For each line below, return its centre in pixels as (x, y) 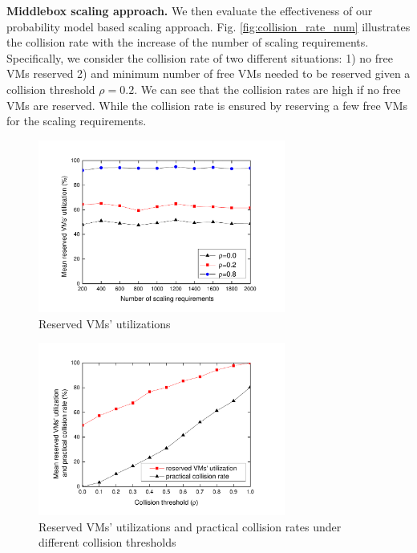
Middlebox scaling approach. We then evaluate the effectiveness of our (190, 10)
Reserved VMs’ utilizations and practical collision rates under (190, 526)
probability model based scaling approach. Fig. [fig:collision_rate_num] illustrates (208, 26)
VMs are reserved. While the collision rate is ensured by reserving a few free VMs (207, 105)
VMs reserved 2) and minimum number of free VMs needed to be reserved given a (208, 73)
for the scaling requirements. (77, 121)
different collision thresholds (107, 542)
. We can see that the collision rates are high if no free (267, 89)
